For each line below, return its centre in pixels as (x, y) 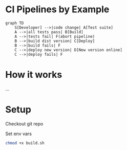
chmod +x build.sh (25, 143)
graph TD (15, 23)
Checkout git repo (24, 123)
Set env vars (19, 134)
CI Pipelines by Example (57, 9)
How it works (34, 75)
